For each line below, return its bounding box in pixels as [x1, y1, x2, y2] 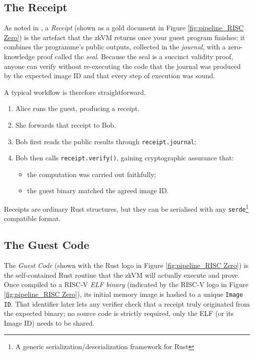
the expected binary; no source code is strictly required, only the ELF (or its [4, 308, 234, 318]
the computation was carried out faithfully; [27, 169, 156, 179]
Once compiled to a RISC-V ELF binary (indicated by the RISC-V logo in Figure [4, 279, 249, 289]
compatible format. [4, 213, 61, 223]
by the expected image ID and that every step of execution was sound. [4, 70, 215, 81]
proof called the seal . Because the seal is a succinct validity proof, [37, 51, 233, 61]
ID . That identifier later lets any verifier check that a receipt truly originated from [4, 298, 250, 309]
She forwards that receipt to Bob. [15, 119, 116, 130]
